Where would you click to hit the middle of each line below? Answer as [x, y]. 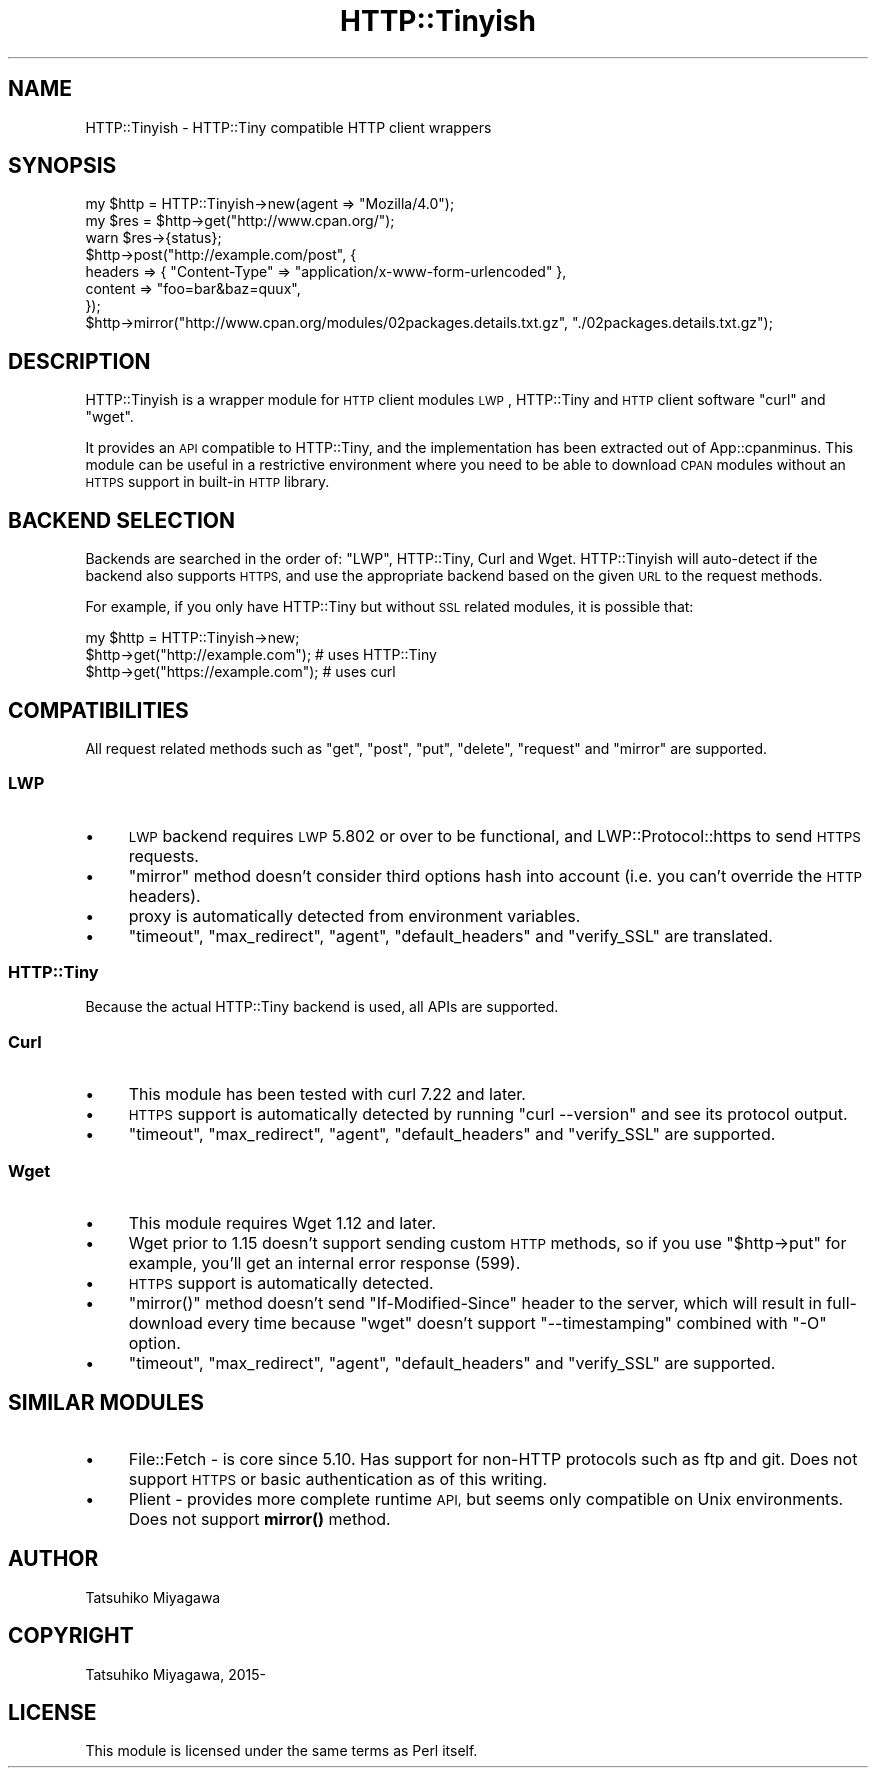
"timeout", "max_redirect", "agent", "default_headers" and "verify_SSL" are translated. [450, 935]
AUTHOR [53, 1559]
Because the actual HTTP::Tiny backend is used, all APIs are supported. [322, 1007]
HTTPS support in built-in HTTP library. [207, 482]
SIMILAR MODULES [106, 1403]
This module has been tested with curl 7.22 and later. [327, 1094]
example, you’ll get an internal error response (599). [324, 1262]
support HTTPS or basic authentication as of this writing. [338, 1478]
